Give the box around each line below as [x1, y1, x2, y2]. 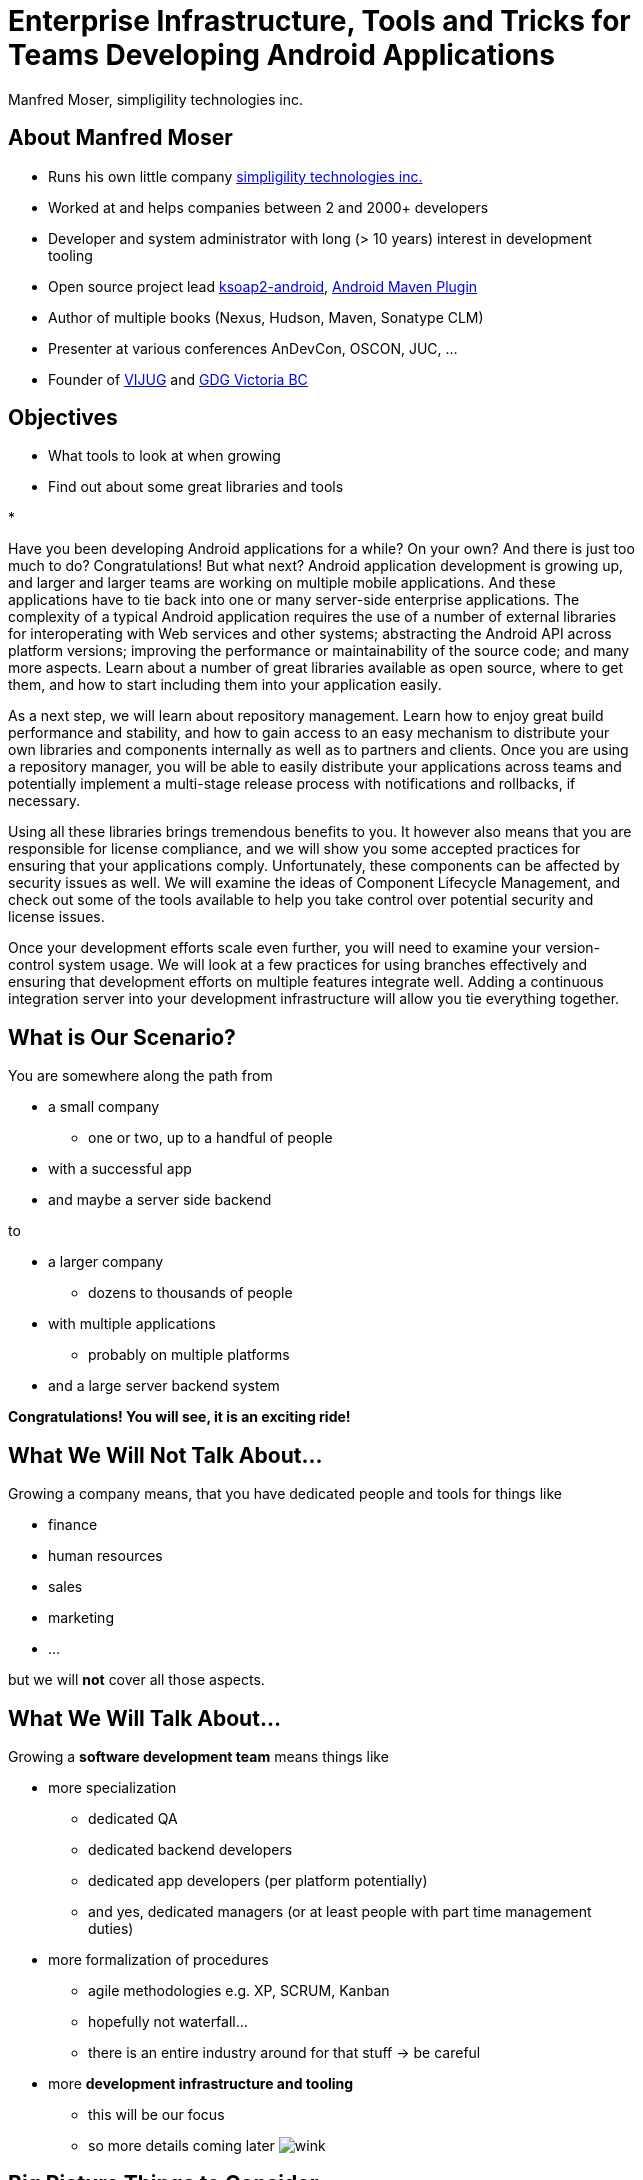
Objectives [8, 405, 118, 431]
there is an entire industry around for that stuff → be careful [88, 2043, 481, 2061]
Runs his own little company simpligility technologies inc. [48, 167, 423, 185]
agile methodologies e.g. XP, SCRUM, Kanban [88, 1981, 390, 1999]
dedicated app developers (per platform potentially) [88, 1871, 428, 1889]
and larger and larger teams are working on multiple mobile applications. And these [8, 574, 556, 592]
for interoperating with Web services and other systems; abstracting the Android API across [8, 625, 612, 643]
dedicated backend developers [88, 1840, 293, 1858]
